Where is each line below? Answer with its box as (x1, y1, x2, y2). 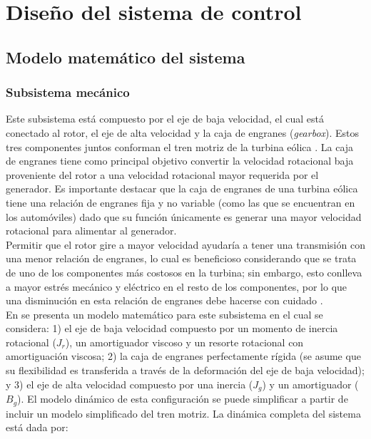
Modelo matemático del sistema (6, 46, 245, 68)
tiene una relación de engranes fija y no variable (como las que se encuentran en (6, 195, 355, 210)
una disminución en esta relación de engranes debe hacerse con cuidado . (6, 293, 323, 308)
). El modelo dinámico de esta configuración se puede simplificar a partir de (17, 391, 348, 406)
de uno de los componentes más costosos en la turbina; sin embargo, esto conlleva (6, 264, 362, 279)
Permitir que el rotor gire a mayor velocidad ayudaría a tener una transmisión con (6, 237, 365, 252)
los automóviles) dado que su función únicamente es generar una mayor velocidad (6, 209, 362, 224)
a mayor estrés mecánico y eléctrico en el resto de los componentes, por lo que (6, 279, 347, 294)
